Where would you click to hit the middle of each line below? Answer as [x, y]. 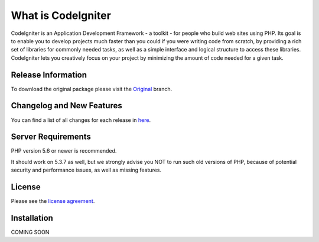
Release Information [49, 75]
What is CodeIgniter [61, 15]
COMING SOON [30, 232]
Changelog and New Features [66, 106]
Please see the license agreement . [53, 201]
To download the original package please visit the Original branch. [92, 89]
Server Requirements [51, 137]
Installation [32, 218]
